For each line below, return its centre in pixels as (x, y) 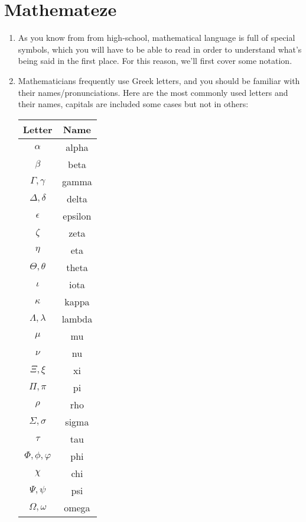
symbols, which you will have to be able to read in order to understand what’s (160, 49)
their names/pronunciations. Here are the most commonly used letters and (153, 92)
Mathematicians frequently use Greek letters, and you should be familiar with (159, 80)
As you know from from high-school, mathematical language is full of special (157, 38)
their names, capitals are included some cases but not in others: (133, 104)
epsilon (77, 215)
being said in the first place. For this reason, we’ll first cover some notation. (155, 61)
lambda (77, 318)
